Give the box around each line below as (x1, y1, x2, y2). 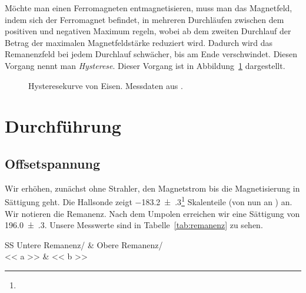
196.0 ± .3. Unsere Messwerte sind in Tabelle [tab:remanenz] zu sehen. (5, 219, 263, 231)
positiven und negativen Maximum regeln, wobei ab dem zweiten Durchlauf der (5, 25, 291, 37)
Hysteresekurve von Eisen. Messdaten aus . (28, 79, 183, 91)
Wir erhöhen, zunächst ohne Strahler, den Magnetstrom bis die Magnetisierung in (5, 182, 300, 194)
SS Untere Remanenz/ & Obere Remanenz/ (5, 238, 163, 251)
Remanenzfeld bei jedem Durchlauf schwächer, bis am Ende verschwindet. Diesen (5, 48, 297, 60)
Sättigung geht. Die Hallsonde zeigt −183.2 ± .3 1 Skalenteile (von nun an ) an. (5, 194, 292, 208)
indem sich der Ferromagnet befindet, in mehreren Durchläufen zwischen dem (5, 13, 284, 25)
